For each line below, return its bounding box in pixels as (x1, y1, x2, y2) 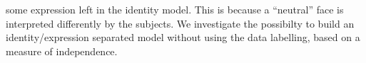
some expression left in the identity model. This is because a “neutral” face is (6, 2, 344, 16)
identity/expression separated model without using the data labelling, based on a (6, 30, 360, 45)
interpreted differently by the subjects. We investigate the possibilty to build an (6, 16, 355, 30)
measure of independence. (6, 43, 118, 58)
